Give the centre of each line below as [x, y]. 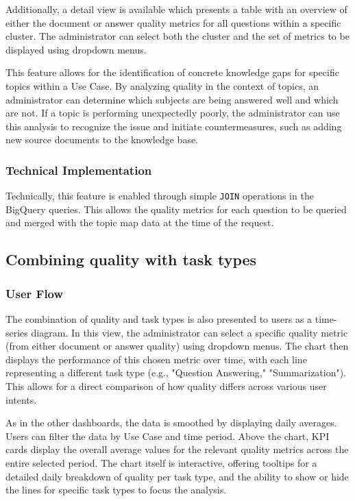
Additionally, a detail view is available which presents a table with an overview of [176, 9]
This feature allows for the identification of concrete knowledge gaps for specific [172, 72]
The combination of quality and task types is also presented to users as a [159, 319]
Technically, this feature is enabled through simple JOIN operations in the [160, 196]
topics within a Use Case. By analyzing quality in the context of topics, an [162, 85]
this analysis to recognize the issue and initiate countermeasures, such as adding [174, 126]
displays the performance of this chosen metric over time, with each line [156, 359]
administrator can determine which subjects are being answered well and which [172, 99]
